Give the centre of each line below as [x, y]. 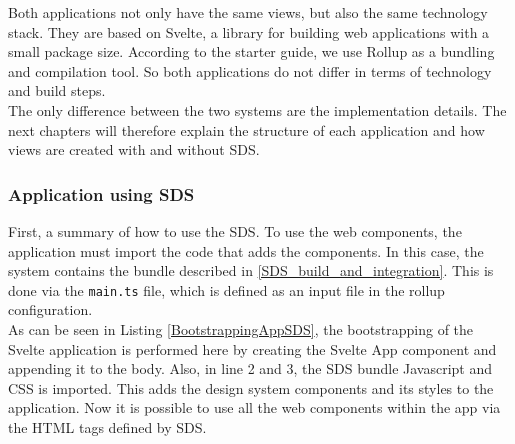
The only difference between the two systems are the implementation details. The [257, 109]
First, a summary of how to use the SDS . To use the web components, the [235, 230]
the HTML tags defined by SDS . [107, 426]
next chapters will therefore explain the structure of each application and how [246, 129]
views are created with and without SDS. [134, 149]
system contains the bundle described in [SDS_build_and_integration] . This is [251, 270]
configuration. [50, 309]
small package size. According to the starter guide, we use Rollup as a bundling [251, 51]
